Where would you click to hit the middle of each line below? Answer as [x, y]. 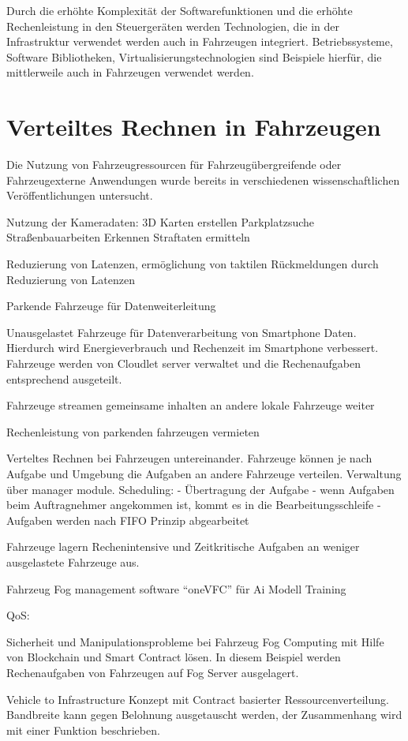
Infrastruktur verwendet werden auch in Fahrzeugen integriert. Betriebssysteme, [200, 41]
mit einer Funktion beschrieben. [83, 730]
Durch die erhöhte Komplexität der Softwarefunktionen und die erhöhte [180, 10]
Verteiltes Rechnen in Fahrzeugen [194, 127]
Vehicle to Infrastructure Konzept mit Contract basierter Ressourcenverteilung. [198, 699]
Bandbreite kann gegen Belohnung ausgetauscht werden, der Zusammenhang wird [204, 715]
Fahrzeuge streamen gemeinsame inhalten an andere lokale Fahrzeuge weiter [191, 405]
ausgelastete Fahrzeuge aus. [73, 561]
